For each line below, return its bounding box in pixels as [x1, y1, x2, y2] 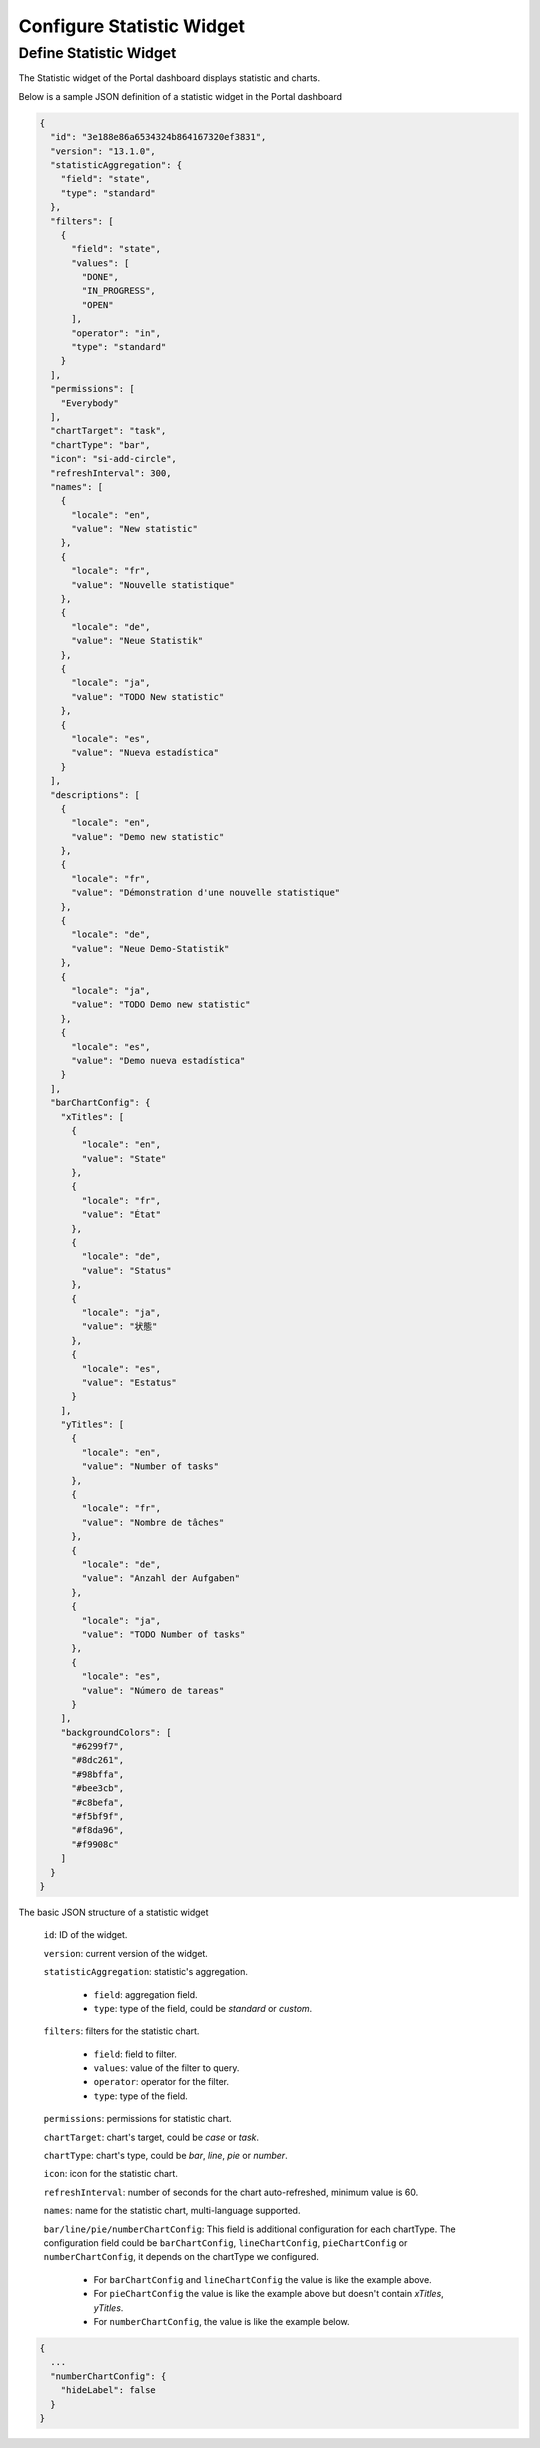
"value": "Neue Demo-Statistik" [71, 943, 230, 954]
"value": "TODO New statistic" [71, 691, 225, 702]
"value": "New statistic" [71, 523, 199, 535]
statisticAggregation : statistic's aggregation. [43, 1966, 249, 1978]
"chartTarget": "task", [50, 425, 167, 437]
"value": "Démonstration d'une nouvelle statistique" [71, 887, 341, 899]
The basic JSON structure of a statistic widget [18, 1906, 209, 1918]
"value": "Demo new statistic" [71, 831, 225, 842]
